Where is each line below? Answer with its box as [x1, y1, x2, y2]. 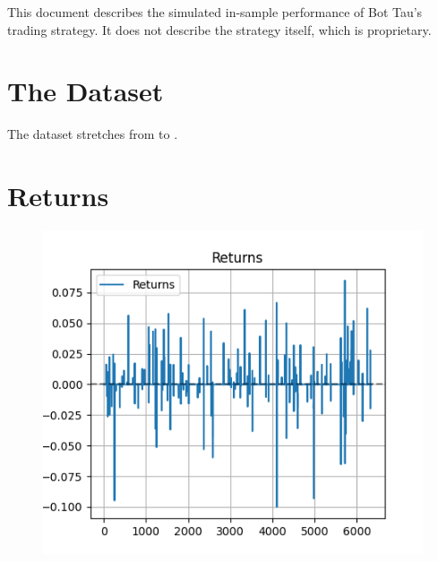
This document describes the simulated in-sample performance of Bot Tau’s [7, 3, 423, 21]
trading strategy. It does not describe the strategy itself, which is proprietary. [7, 20, 432, 39]
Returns [7, 177, 109, 214]
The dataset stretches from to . [7, 125, 178, 143]
